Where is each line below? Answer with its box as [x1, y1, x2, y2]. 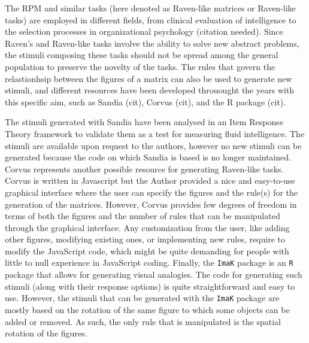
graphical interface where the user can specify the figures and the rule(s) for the [5, 186, 298, 198]
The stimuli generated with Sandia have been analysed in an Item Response [5, 116, 283, 128]
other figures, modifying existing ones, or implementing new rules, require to [5, 233, 286, 245]
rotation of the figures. [5, 327, 87, 339]
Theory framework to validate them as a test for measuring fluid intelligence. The [5, 127, 305, 139]
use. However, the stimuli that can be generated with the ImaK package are [5, 292, 280, 304]
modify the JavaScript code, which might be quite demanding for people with [5, 244, 289, 257]
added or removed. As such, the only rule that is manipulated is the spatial [5, 315, 281, 327]
